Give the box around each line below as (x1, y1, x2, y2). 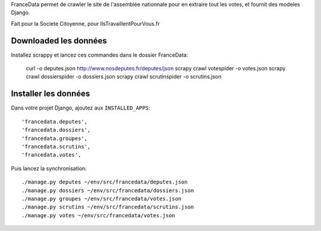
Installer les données (11, 89, 90, 99)
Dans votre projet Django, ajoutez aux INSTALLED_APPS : (11, 104, 150, 111)
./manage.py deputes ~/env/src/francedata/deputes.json (21, 179, 188, 186)
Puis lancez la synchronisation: (11, 164, 87, 172)
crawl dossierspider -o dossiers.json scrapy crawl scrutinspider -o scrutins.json (26, 73, 222, 80)
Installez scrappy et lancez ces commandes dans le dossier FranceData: (11, 51, 188, 58)
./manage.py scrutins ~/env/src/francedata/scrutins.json (21, 204, 194, 211)
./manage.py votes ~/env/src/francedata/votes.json (21, 212, 175, 218)
